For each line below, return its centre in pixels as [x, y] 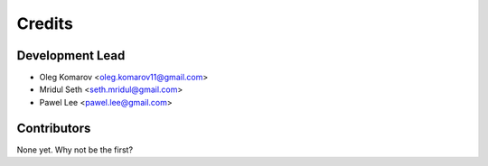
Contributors [54, 128]
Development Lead [71, 55]
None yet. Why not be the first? [75, 150]
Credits [45, 23]
